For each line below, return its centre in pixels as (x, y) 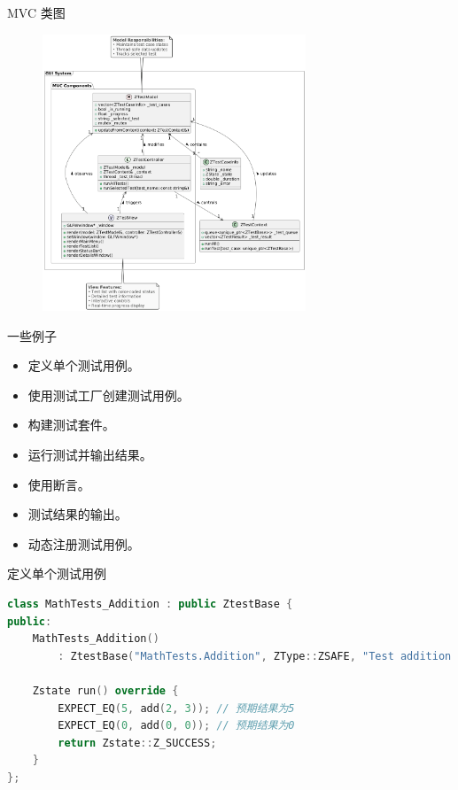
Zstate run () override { (105, 690)
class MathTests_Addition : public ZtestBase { (150, 604)
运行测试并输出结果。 (90, 454)
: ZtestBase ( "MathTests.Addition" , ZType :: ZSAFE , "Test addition (255, 656)
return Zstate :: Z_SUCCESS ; (137, 743)
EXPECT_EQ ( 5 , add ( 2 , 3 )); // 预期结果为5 (176, 708)
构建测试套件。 (71, 425)
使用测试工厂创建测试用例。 (109, 395)
